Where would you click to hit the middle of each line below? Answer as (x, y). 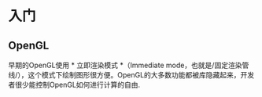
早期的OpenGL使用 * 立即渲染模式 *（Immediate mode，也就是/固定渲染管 (129, 65)
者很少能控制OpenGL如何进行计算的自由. (74, 84)
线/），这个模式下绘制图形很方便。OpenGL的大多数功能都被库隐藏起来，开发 (131, 75)
